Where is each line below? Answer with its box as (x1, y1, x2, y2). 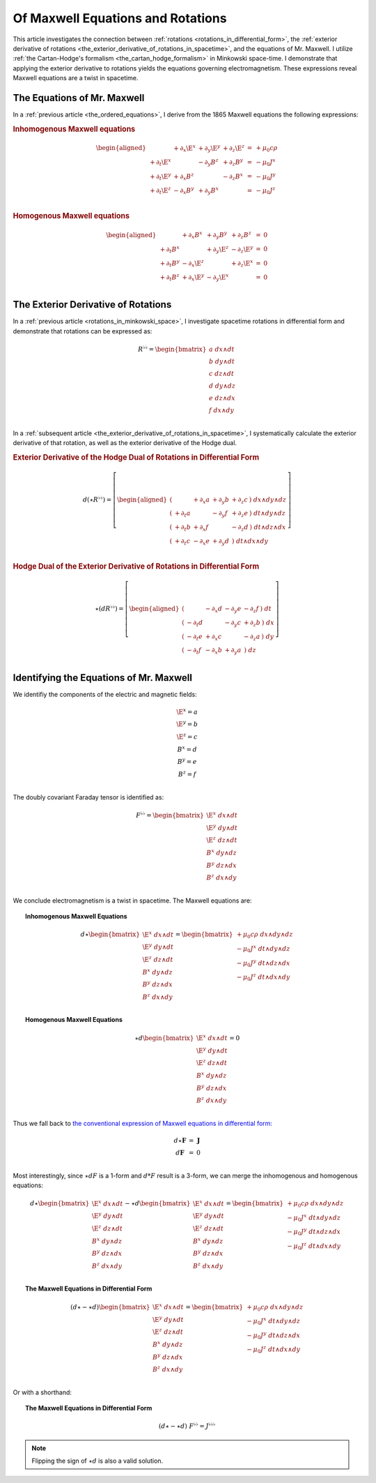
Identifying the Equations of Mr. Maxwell (13, 672, 193, 684)
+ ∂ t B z (159, 272, 180, 283)
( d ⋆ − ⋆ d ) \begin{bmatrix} (70, 1303, 150, 1311)
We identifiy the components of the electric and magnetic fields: (13, 690, 198, 698)
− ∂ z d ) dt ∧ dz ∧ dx (231, 523, 286, 533)
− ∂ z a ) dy (244, 632, 274, 642)
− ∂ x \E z (182, 258, 205, 269)
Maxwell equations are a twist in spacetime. (13, 74, 139, 82)
